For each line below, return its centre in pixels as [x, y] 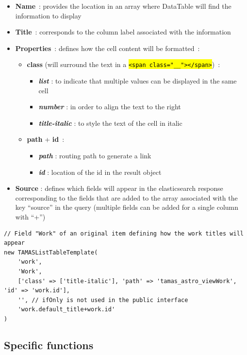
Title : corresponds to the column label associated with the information [123, 32]
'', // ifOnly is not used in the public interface [103, 300]
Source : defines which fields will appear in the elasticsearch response [119, 188]
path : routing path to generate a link [95, 155]
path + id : [46, 139]
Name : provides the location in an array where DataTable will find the [123, 6]
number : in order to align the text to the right [110, 107]
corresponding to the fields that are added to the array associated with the [126, 197]
